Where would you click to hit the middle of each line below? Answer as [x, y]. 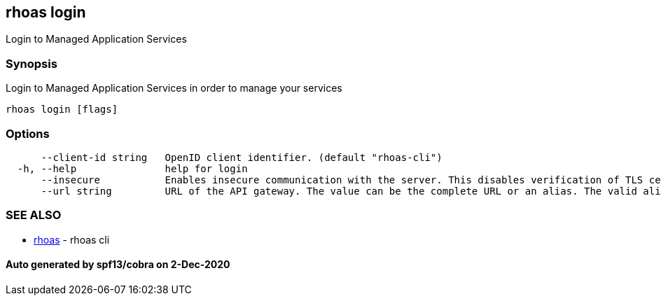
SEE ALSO [34, 215]
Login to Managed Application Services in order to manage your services [174, 88]
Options [28, 133]
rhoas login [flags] [62, 110]
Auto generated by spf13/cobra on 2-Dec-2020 [118, 265]
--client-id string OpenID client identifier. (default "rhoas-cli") [242, 157]
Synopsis [32, 63]
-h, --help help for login [132, 168]
